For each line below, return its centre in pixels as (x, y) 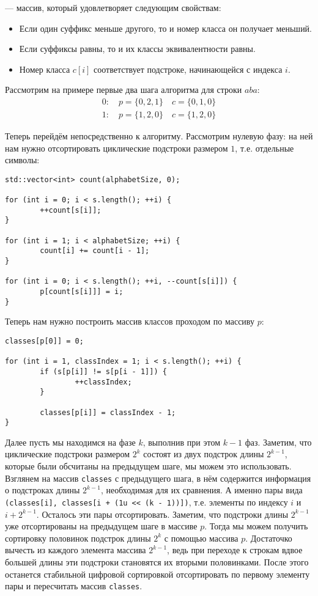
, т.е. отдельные (264, 148)
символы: (22, 160)
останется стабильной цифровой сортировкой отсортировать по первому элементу (157, 574)
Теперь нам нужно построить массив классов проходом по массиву (130, 321)
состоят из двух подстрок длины (204, 454)
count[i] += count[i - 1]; (95, 251)
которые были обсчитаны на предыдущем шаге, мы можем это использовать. (148, 466)
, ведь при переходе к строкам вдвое (235, 550)
